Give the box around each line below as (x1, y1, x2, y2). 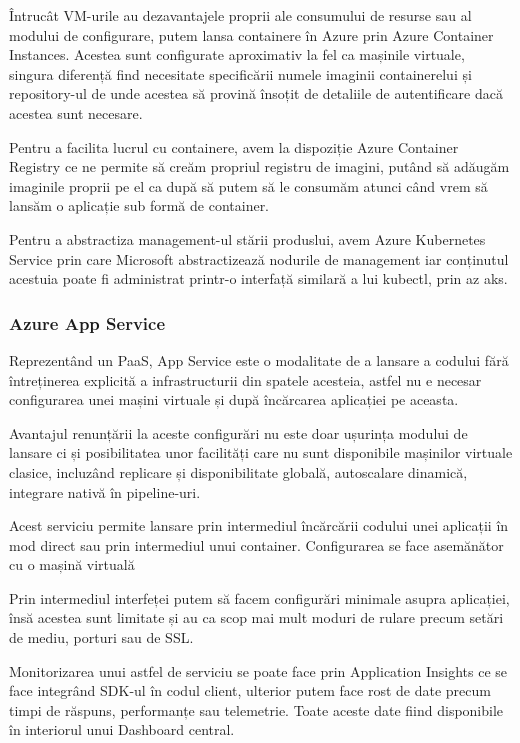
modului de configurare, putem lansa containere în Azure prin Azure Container (9, 24, 494, 45)
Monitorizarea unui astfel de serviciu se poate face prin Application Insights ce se (9, 660, 507, 681)
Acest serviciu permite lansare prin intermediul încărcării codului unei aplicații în (9, 515, 509, 536)
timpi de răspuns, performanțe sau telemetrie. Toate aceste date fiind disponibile (9, 699, 504, 720)
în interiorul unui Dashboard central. (9, 719, 235, 740)
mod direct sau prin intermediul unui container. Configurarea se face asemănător (9, 534, 504, 555)
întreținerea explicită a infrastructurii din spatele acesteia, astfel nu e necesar (9, 369, 482, 390)
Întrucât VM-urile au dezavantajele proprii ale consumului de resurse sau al (9, 5, 472, 25)
